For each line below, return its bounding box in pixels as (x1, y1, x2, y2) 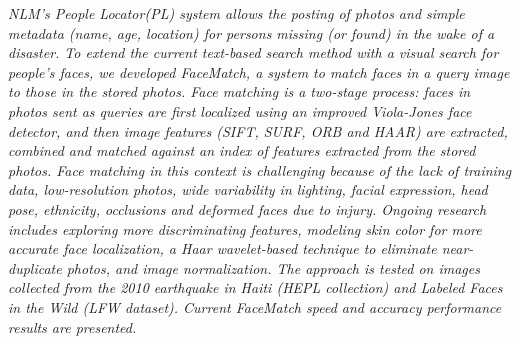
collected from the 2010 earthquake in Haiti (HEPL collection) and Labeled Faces (8, 277, 503, 298)
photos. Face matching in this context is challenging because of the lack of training (8, 159, 512, 180)
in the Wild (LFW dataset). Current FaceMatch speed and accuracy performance (8, 296, 502, 317)
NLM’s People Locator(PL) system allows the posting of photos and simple (8, 3, 465, 23)
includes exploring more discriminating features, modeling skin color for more (8, 218, 482, 239)
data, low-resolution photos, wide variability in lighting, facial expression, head (8, 179, 488, 200)
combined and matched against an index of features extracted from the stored (8, 140, 476, 161)
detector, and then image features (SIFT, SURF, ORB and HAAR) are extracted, (8, 120, 508, 141)
